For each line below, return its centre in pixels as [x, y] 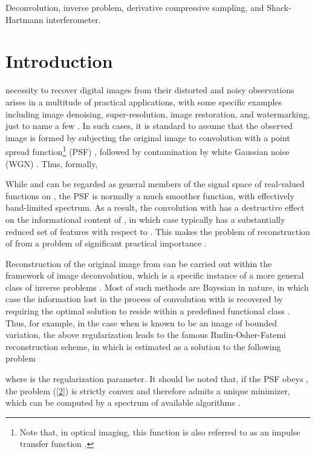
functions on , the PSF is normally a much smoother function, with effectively [150, 195]
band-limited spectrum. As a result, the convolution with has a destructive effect [155, 207]
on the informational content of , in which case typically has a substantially [145, 219]
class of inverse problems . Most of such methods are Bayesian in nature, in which [157, 287]
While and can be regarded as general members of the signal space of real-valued [155, 184]
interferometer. [73, 19]
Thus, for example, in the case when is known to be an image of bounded [141, 322]
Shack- [279, 7]
